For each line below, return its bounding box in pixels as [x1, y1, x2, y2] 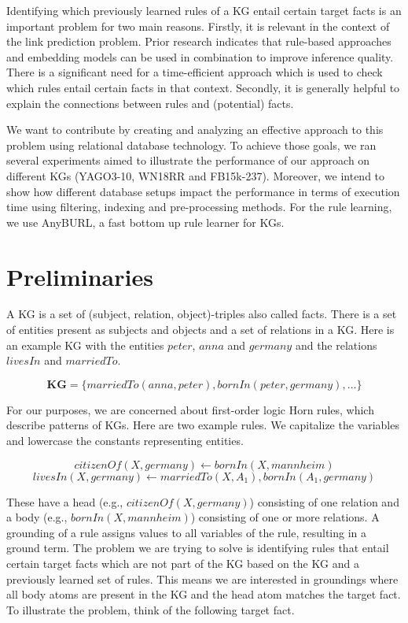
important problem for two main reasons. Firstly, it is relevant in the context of [6, 17, 390, 34]
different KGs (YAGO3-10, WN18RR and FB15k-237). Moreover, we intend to [6, 167, 385, 184]
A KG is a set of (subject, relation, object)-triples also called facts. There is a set [6, 306, 397, 322]
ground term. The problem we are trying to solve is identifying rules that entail [6, 540, 389, 556]
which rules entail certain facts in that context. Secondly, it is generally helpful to [6, 79, 400, 95]
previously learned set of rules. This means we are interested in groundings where [6, 570, 399, 587]
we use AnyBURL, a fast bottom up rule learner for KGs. [6, 213, 285, 230]
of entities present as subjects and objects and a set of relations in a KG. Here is [6, 321, 395, 338]
